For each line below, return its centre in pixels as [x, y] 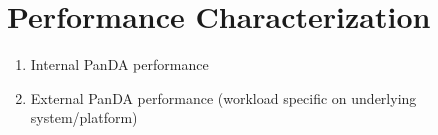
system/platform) [84, 117]
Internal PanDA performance [119, 64]
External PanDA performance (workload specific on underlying [223, 97]
